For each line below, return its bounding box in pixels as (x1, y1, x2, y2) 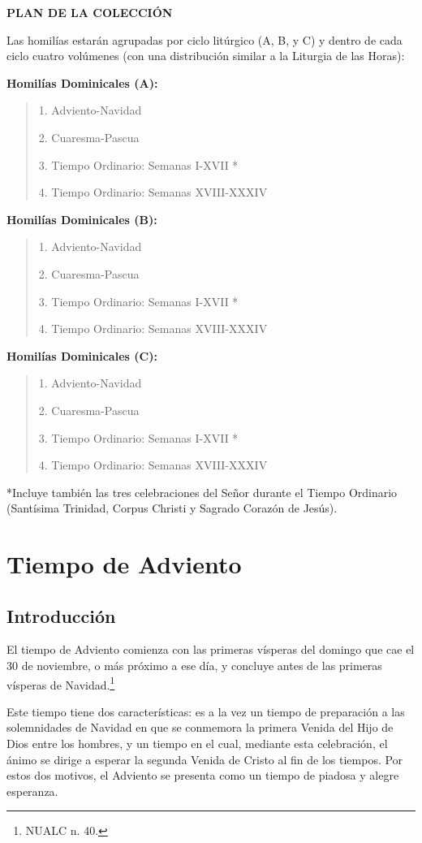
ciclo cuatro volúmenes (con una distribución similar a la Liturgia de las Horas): (6, 47, 405, 64)
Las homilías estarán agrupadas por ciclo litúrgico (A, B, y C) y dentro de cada (6, 31, 403, 48)
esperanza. (6, 782, 58, 799)
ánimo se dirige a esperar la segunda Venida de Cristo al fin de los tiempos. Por (6, 750, 403, 767)
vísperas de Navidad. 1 (6, 673, 115, 693)
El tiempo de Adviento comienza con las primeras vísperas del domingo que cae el (6, 641, 415, 658)
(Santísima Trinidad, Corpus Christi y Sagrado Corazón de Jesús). (6, 499, 338, 517)
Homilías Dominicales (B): (6, 210, 157, 227)
